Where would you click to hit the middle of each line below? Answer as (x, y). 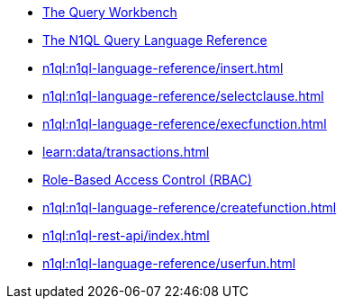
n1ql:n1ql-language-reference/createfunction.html (190, 207)
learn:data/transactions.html (126, 152)
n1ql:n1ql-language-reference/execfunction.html (185, 124)
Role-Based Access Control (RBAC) (147, 180)
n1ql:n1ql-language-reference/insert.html (163, 68)
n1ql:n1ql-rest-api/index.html (126, 235)
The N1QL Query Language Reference (155, 40)
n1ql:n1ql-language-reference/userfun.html (169, 263)
